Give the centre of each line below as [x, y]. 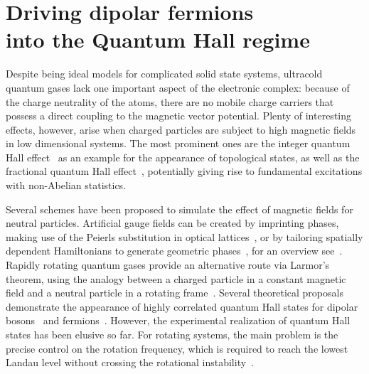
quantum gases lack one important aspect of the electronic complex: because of [178, 87]
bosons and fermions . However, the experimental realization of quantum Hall [178, 320]
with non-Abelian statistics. [66, 185]
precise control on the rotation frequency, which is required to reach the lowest [177, 348]
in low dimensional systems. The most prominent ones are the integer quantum [178, 143]
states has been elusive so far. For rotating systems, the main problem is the [172, 334]
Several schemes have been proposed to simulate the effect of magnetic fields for [180, 209]
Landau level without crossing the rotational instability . [130, 362]
